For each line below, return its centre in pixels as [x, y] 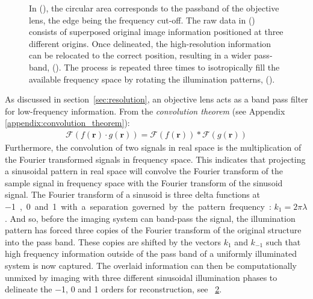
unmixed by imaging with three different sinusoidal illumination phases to [141, 277]
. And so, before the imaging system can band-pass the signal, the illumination [150, 218]
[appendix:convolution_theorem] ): [67, 123]
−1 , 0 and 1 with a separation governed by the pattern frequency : [138, 206]
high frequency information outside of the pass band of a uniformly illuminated [151, 253]
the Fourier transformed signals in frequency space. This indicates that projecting [155, 159]
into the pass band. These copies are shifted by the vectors [113, 241]
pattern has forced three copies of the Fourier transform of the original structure [153, 230]
